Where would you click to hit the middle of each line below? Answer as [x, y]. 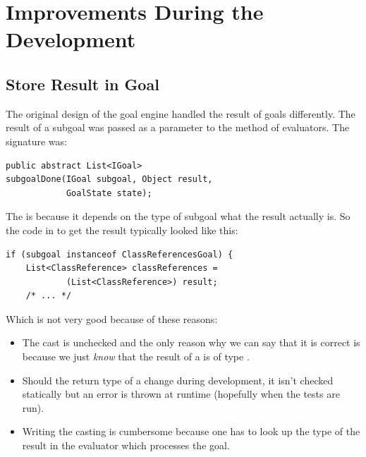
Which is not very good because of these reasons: [112, 318]
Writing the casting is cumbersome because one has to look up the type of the [191, 431]
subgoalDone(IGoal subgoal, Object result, [109, 179]
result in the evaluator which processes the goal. [126, 445]
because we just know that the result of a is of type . [136, 357]
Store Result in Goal [83, 84]
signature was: [36, 141]
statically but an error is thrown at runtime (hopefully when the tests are [181, 394]
